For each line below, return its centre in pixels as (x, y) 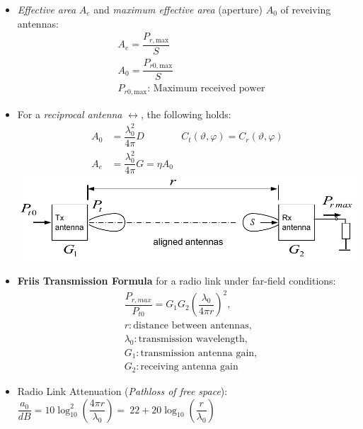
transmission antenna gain (197, 353)
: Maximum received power (206, 89)
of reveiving (306, 9)
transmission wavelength (191, 339)
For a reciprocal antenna (70, 114)
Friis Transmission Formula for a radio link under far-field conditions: (177, 280)
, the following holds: (186, 114)
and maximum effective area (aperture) (178, 9)
